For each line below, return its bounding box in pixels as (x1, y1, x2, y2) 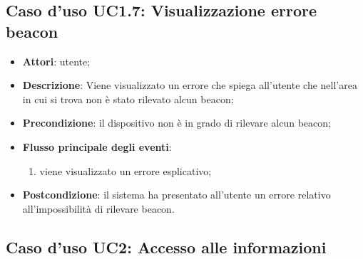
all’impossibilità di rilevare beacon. (22, 201, 175, 216)
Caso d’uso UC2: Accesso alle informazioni (6, 236, 327, 258)
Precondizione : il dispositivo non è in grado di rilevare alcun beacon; (22, 115, 331, 130)
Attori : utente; (22, 53, 91, 68)
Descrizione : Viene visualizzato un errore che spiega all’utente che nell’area (22, 78, 357, 92)
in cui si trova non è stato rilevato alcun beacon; (22, 91, 234, 106)
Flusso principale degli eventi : (22, 139, 172, 154)
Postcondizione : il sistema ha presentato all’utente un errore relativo (22, 187, 331, 202)
